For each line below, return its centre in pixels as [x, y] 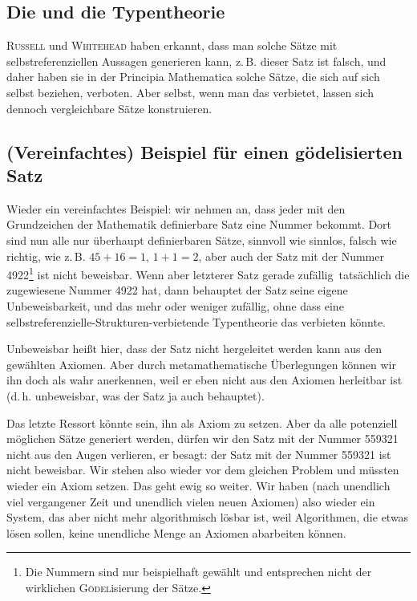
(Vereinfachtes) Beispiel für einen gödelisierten [204, 151]
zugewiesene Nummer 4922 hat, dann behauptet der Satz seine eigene [177, 290]
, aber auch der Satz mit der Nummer [291, 256]
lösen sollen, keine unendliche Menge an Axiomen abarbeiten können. [176, 532]
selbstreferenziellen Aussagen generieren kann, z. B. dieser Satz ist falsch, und [196, 61]
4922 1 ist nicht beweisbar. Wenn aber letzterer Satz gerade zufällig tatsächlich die [208, 273]
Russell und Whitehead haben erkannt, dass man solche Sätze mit [172, 45]
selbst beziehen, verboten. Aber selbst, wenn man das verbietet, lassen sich [190, 92]
